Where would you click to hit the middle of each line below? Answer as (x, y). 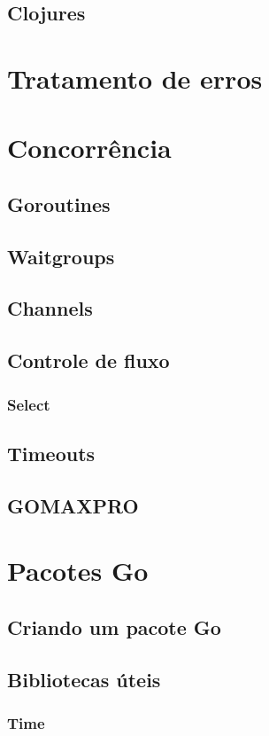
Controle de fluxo (88, 360)
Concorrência (89, 148)
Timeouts (51, 453)
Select (29, 404)
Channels (50, 308)
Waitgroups (61, 256)
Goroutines (59, 204)
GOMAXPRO (73, 505)
